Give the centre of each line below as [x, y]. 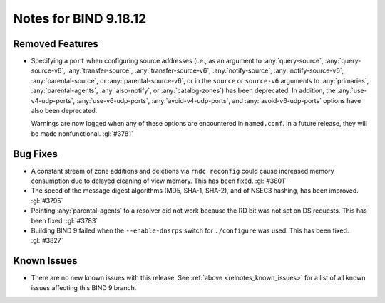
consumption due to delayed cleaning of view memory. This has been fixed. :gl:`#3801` [159, 181]
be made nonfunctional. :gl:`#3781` [82, 133]
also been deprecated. [64, 111]
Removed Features [56, 44]
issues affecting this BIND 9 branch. [84, 287]
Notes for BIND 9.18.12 [80, 18]
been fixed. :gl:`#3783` [65, 220]
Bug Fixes [36, 154]
